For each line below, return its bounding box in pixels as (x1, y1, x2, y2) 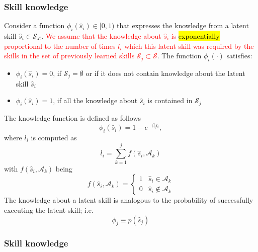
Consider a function (4, 20, 65, 31)
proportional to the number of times (4, 40, 116, 51)
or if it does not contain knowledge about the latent (85, 68, 245, 78)
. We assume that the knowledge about (41, 31, 161, 41)
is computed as (31, 132, 77, 143)
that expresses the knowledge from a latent (117, 20, 249, 31)
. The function (157, 50, 202, 61)
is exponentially (171, 31, 220, 41)
